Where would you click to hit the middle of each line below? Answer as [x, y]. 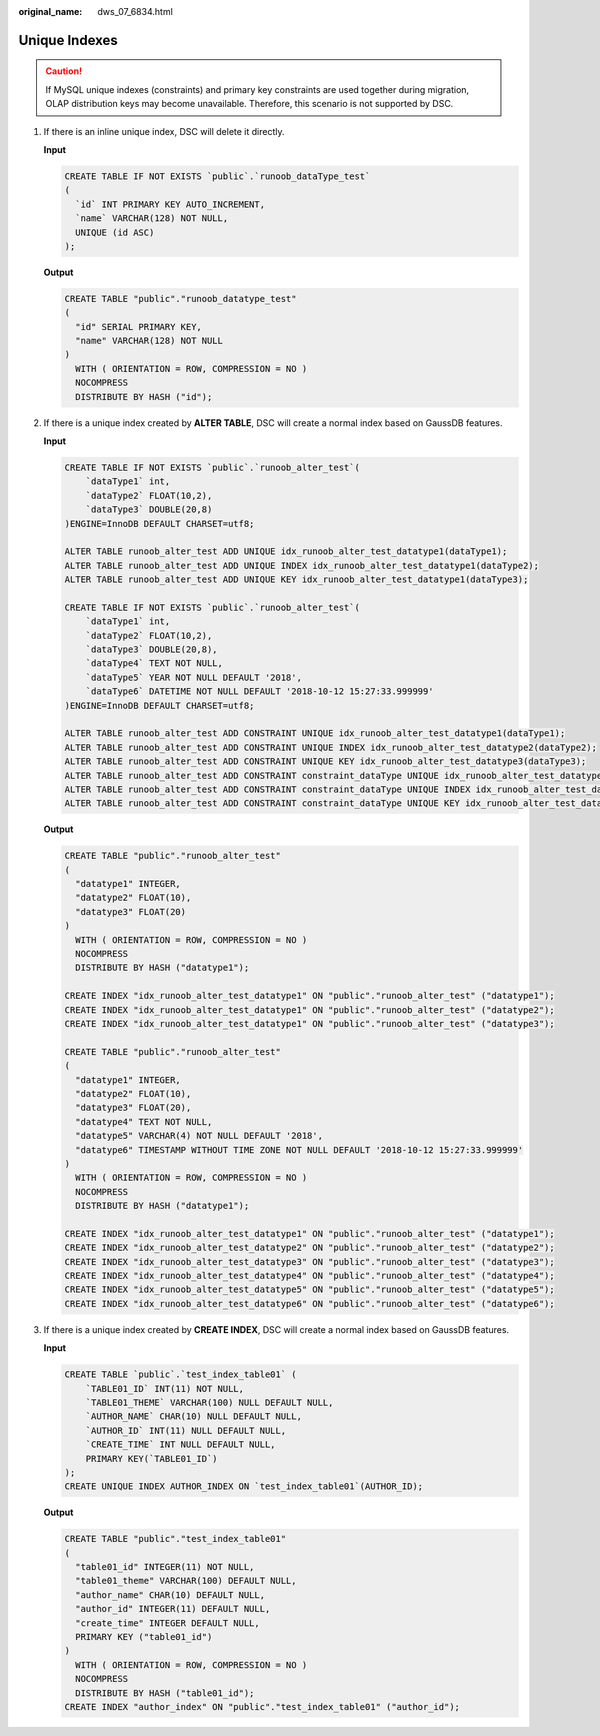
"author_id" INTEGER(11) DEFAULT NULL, [173, 1609]
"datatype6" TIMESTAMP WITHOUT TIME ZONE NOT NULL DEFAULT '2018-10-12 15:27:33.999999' [299, 1149]
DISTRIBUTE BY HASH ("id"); [144, 396]
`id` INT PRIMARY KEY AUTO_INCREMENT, [170, 204]
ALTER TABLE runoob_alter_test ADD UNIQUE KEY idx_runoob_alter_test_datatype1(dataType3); [296, 579]
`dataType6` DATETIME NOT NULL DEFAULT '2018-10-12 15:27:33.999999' [259, 691]
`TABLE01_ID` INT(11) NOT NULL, [165, 1388]
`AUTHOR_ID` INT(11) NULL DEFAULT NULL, [186, 1430]
